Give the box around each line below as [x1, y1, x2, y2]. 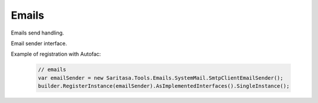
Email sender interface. [11, 40, 67, 47]
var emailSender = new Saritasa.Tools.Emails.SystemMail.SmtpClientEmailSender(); [38, 74, 284, 81]
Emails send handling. [11, 29, 64, 36]
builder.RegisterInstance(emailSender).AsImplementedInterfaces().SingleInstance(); [38, 83, 290, 90]
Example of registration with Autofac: [11, 50, 101, 58]
